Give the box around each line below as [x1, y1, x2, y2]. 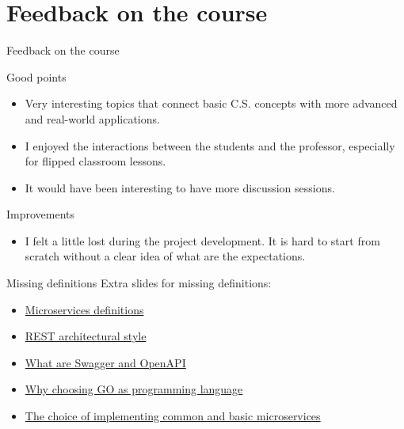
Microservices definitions [25, 301, 144, 317]
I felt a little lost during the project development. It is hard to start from [25, 232, 380, 249]
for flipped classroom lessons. [25, 153, 166, 169]
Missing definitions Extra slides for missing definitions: [6, 275, 272, 291]
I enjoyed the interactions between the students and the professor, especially [25, 137, 395, 154]
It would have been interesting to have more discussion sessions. [25, 179, 335, 196]
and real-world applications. [25, 110, 160, 127]
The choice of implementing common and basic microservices [25, 408, 321, 424]
